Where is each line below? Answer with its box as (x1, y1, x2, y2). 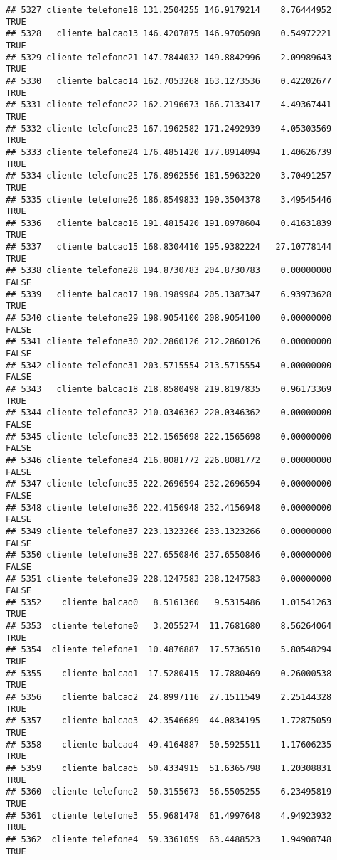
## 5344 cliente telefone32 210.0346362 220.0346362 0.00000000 (6, 408, 332, 418)
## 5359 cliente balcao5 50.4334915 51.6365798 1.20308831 (6, 763, 332, 773)
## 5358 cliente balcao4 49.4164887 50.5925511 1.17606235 (6, 739, 332, 750)
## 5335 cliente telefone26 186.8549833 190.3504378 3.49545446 (6, 194, 332, 205)
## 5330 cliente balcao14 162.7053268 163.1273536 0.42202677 (6, 75, 332, 86)
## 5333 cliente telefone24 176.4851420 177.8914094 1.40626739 (6, 147, 332, 157)
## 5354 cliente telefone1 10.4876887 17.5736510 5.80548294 (6, 644, 332, 655)
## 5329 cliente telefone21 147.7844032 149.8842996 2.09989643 (6, 52, 332, 63)
